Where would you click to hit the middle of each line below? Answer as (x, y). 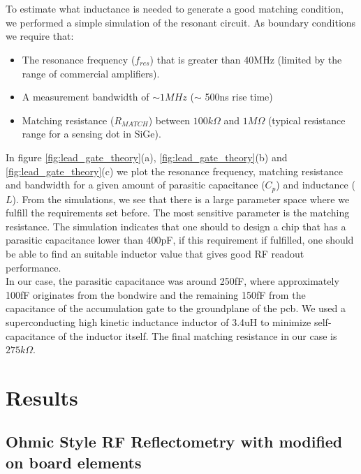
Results (42, 397)
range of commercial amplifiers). (91, 73)
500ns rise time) (239, 97)
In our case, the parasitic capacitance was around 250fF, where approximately (172, 281)
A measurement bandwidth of (86, 97)
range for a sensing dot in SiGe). (91, 134)
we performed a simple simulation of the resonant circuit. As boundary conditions (181, 22)
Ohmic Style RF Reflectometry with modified (174, 442)
